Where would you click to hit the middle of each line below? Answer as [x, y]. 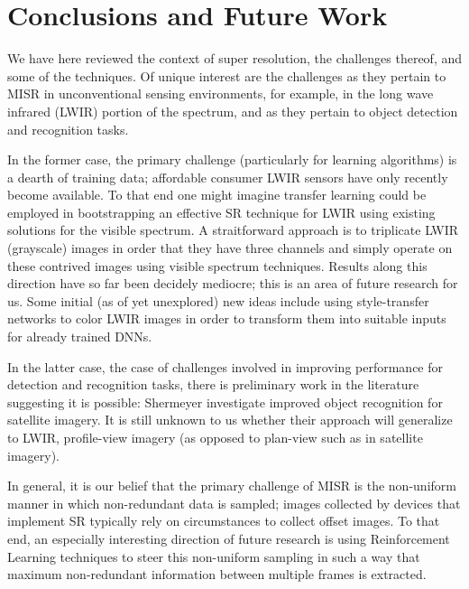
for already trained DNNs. [80, 337]
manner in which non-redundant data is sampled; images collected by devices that [234, 503]
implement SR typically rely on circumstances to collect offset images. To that [224, 521]
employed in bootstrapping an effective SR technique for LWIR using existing [221, 212]
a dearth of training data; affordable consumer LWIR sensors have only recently [228, 177]
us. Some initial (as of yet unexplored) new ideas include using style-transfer [218, 300]
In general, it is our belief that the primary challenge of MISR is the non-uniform [232, 486]
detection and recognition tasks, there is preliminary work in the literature [213, 384]
